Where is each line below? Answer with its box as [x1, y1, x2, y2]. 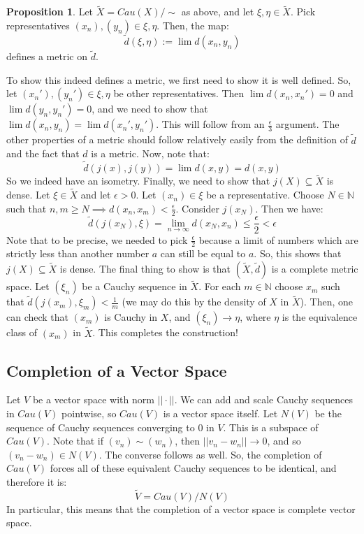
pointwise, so [61, 406, 117, 421]
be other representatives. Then [113, 86, 245, 101]
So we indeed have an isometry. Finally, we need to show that [6, 173, 270, 188]
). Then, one [300, 294, 353, 309]
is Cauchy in [104, 310, 158, 324]
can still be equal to [160, 246, 246, 261]
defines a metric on [6, 49, 87, 64]
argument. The [275, 117, 340, 131]
